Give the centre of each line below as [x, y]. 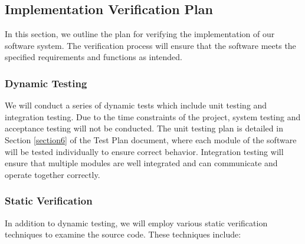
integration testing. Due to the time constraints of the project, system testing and [153, 116]
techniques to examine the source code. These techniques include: [123, 234]
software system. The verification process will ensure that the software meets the [150, 45]
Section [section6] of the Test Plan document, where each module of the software [151, 139]
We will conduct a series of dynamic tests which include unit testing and [136, 105]
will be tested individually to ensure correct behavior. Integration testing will [144, 151]
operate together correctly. [53, 174]
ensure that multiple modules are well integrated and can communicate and [141, 163]
